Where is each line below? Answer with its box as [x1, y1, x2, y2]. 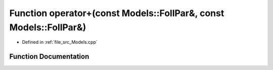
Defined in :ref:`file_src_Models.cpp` [22, 39, 98, 45]
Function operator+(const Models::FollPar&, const [9, 8, 224, 19]
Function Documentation [9, 52, 89, 61]
